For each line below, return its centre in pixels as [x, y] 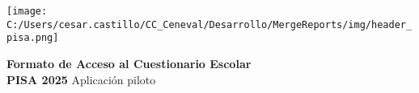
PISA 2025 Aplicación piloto [81, 79]
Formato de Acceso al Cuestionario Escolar [129, 63]
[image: [27, 11]
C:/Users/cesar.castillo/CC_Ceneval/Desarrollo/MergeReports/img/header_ [209, 24]
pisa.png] [33, 38]
